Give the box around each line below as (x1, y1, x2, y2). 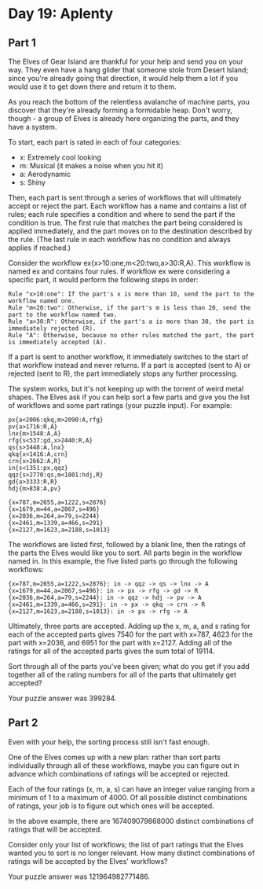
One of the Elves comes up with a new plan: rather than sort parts (8, 752, 221, 762)
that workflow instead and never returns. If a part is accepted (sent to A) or (8, 361, 251, 369)
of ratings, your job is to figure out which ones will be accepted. (8, 801, 214, 810)
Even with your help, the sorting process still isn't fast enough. (8, 737, 210, 747)
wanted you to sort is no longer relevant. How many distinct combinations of (8, 848, 255, 858)
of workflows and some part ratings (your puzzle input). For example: (8, 401, 233, 410)
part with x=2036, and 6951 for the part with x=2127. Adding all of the (8, 638, 232, 647)
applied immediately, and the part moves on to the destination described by (8, 226, 253, 236)
